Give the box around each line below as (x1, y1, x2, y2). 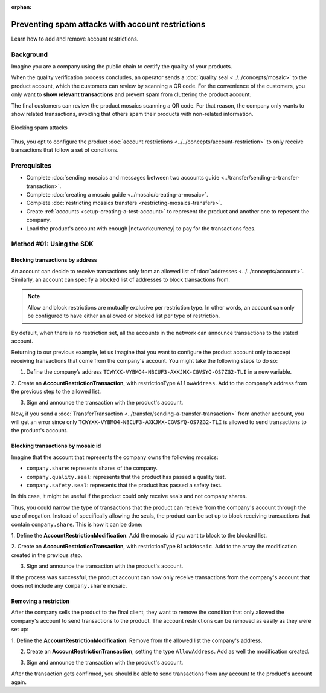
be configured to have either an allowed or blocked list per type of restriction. (27, 312, 220, 320)
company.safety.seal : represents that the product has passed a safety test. (26, 481, 222, 489)
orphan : (11, 4, 32, 10)
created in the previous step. (11, 551, 83, 559)
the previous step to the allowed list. (11, 388, 101, 395)
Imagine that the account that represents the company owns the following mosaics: (11, 454, 219, 461)
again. (11, 678, 27, 686)
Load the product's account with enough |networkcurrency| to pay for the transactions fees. (26, 224, 256, 232)
